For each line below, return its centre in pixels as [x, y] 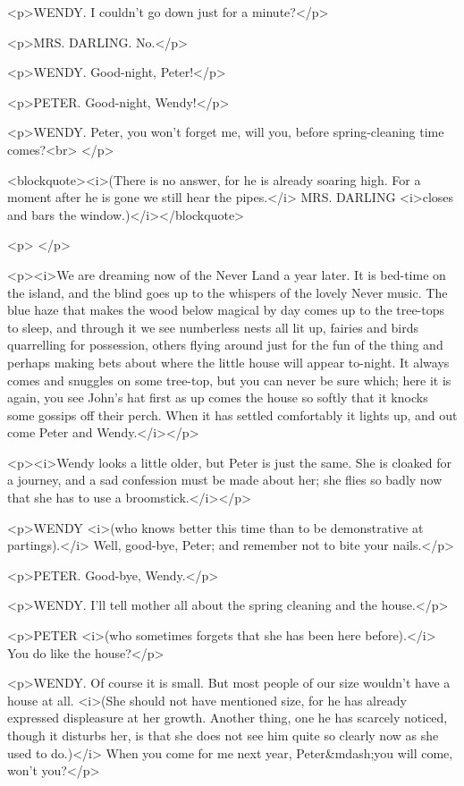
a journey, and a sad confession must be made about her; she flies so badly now [225, 480]
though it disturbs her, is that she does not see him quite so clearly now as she [223, 735]
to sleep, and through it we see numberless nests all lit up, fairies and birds [213, 327]
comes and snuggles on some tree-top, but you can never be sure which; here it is [229, 380]
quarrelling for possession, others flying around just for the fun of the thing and [225, 345]
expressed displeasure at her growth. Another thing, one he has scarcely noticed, [228, 718]
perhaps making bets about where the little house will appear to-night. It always [228, 362]
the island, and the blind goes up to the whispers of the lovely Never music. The [228, 292]
